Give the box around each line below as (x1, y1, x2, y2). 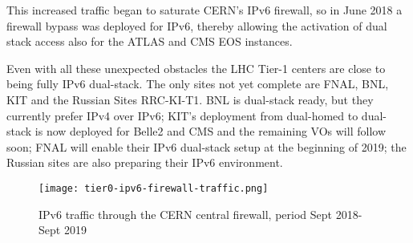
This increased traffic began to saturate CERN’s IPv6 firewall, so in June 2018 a (6, 2, 403, 18)
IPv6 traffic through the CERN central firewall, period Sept (38, 205, 332, 222)
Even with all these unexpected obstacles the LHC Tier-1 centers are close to (6, 59, 386, 76)
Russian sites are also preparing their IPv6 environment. (6, 154, 283, 171)
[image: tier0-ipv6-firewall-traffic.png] (38, 182, 269, 194)
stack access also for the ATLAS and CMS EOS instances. (6, 33, 293, 50)
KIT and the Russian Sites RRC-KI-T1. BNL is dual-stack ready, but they (6, 91, 374, 107)
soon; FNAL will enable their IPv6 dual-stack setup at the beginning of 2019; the (6, 138, 407, 155)
